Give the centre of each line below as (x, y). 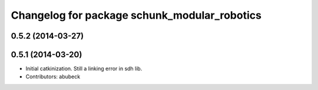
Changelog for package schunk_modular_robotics (136, 15)
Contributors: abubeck (53, 77)
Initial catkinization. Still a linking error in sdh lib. (84, 69)
